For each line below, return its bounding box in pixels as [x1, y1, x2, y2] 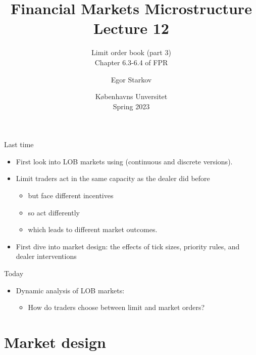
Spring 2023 [113, 101, 150, 111]
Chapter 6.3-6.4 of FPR [94, 57, 168, 67]
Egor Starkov [111, 74, 152, 84]
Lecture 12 [93, 18, 169, 38]
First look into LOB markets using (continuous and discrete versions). [16, 156, 233, 166]
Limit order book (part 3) [91, 47, 171, 58]
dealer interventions [16, 251, 77, 261]
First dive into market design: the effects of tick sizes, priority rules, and [16, 241, 240, 251]
